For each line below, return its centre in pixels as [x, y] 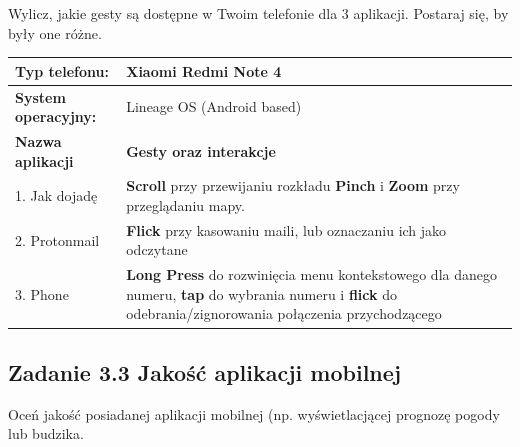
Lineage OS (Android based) [214, 106]
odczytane [157, 249]
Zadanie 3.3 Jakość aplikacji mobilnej [205, 371]
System [40, 96]
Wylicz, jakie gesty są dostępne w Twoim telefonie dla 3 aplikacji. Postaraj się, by [258, 13]
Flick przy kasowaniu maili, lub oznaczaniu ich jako [286, 229]
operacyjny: [56, 116]
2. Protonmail [57, 239]
